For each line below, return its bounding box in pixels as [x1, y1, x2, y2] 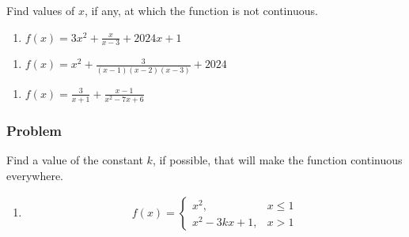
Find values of [6, 2, 75, 18]
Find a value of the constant [6, 152, 143, 168]
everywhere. [6, 167, 64, 183]
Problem [6, 120, 62, 140]
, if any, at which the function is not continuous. [84, 2, 318, 18]
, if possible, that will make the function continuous [152, 152, 403, 168]
